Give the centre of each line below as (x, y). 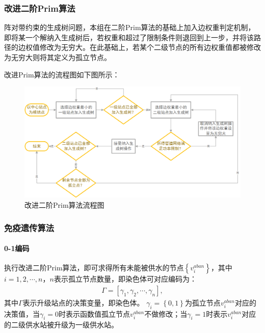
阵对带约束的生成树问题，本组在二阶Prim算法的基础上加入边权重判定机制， (130, 27)
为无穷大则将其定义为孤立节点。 (58, 57)
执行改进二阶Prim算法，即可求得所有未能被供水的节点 (94, 268)
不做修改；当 (166, 313)
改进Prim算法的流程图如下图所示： (62, 74)
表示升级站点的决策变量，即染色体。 (83, 302)
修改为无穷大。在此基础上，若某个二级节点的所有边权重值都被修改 (150, 47)
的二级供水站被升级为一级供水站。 (61, 325)
